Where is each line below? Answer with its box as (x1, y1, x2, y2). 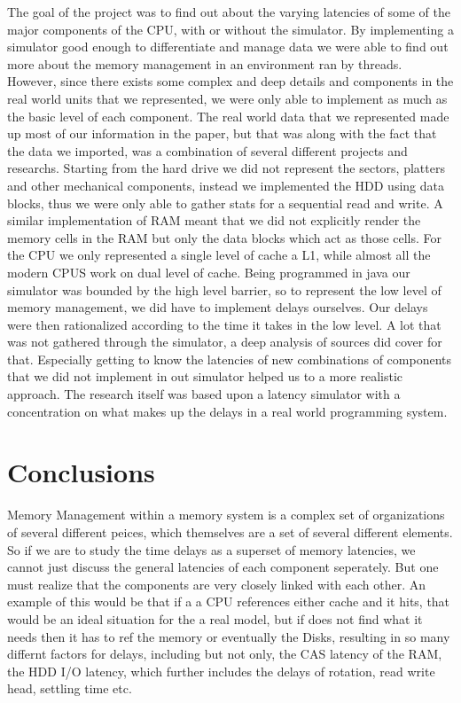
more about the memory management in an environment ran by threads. (7, 54, 402, 73)
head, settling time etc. (7, 679, 132, 698)
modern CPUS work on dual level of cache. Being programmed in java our (7, 262, 410, 281)
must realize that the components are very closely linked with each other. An (7, 574, 426, 593)
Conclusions (7, 454, 155, 490)
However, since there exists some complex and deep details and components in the (7, 72, 454, 90)
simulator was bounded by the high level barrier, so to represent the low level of (7, 280, 441, 299)
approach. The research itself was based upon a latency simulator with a (7, 385, 401, 403)
